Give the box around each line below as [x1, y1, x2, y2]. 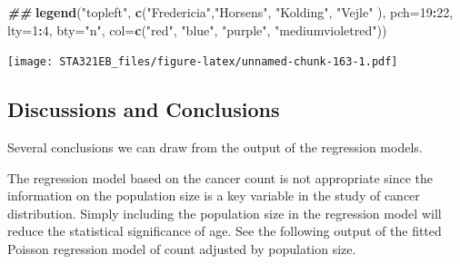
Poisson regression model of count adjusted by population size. [7, 240, 356, 259]
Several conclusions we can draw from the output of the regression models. [7, 138, 423, 157]
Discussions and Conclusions [7, 95, 280, 123]
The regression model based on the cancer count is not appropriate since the [7, 168, 433, 187]
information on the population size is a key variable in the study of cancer [7, 186, 420, 205]
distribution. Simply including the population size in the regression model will [7, 203, 442, 222]
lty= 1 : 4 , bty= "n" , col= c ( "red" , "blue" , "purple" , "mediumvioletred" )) [7, 20, 387, 39]
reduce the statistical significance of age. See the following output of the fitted [7, 221, 442, 240]
